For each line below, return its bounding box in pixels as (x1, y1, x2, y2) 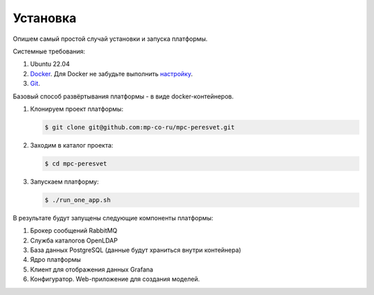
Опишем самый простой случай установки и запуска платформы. (12, 35, 208, 43)
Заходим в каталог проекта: (30, 141, 114, 149)
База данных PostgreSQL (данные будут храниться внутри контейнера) (30, 246, 242, 254)
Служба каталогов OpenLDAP (30, 236, 118, 244)
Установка (12, 10, 77, 26)
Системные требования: (12, 47, 86, 55)
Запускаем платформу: (30, 177, 99, 186)
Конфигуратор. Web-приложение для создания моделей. (30, 275, 200, 283)
